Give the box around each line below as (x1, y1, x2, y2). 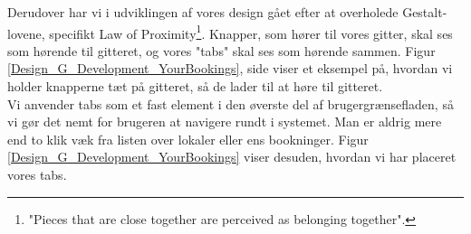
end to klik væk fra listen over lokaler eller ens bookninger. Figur (7, 129, 369, 148)
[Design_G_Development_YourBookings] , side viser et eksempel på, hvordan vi (7, 59, 453, 78)
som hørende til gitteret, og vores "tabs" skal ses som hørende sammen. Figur (7, 41, 436, 60)
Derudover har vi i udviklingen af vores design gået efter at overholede (7, 3, 399, 21)
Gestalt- (402, 3, 447, 21)
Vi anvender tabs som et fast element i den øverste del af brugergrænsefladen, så (7, 94, 454, 113)
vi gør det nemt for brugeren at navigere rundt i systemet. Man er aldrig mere (7, 112, 442, 131)
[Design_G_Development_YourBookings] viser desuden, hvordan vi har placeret (7, 147, 457, 166)
